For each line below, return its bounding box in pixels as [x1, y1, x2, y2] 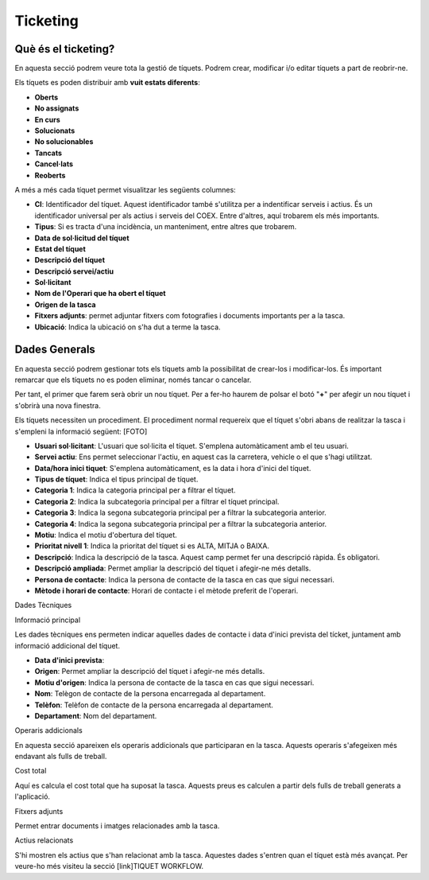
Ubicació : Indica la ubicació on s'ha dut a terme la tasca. [34, 322, 222, 332]
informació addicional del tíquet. [14, 641, 121, 650]
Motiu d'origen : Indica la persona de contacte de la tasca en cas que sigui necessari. [34, 677, 315, 687]
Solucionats [34, 126, 75, 135]
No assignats [34, 103, 79, 113]
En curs [34, 115, 61, 124]
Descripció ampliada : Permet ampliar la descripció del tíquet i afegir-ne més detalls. [34, 563, 311, 573]
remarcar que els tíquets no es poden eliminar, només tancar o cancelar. [14, 375, 252, 384]
